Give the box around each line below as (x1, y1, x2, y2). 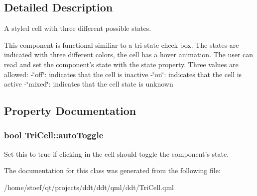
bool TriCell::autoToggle (4, 129, 104, 141)
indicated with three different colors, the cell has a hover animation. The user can (4, 49, 254, 60)
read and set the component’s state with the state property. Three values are (4, 59, 239, 69)
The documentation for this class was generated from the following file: (4, 165, 221, 176)
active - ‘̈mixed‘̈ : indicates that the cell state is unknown (4, 79, 173, 89)
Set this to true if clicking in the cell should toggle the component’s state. (4, 148, 229, 159)
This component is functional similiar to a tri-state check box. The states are (4, 39, 239, 50)
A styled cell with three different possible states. (4, 23, 151, 33)
